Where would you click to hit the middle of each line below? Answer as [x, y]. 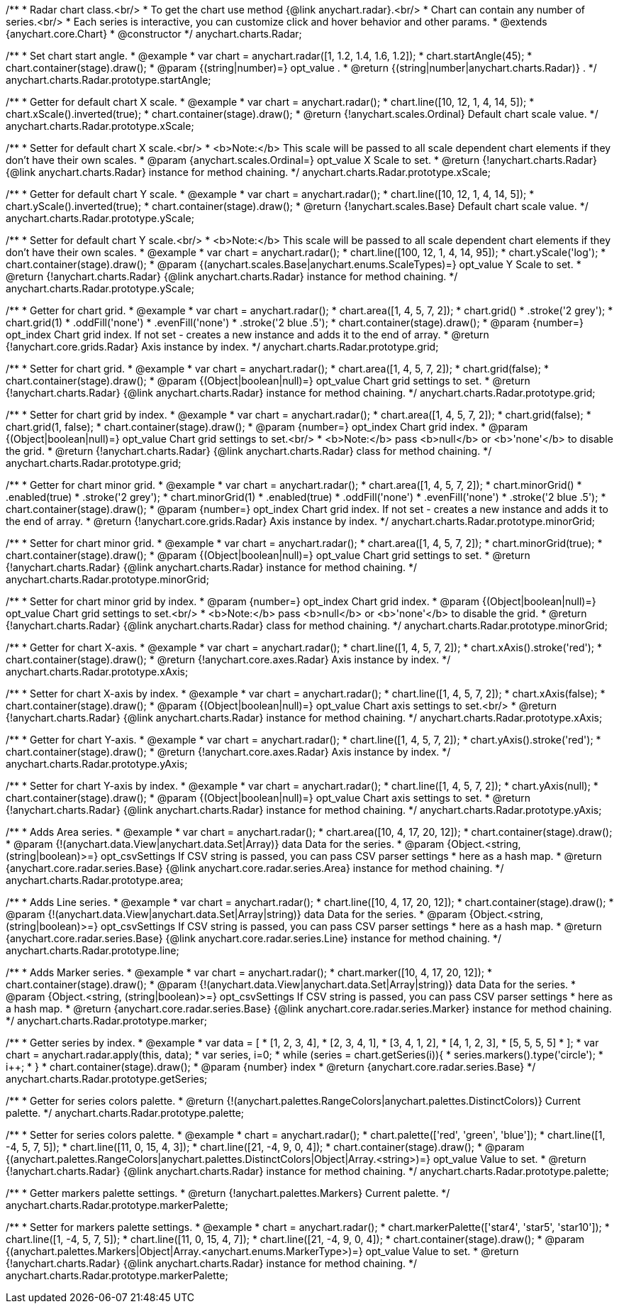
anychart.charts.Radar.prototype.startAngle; [108, 80]
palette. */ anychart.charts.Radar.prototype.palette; [125, 1113]
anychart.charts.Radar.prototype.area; [95, 880]
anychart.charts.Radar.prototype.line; [93, 950]
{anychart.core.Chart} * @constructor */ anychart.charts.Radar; [154, 34]
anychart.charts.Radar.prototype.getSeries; [107, 1079]
